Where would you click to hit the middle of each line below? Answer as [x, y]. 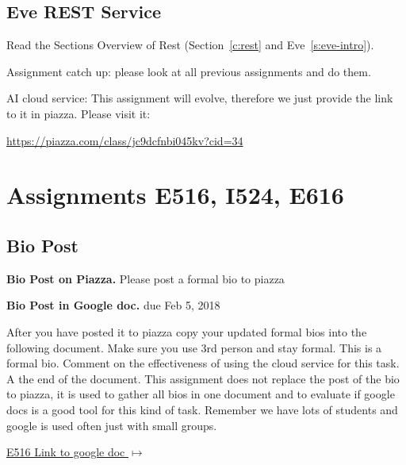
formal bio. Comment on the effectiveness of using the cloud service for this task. [203, 363]
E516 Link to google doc [66, 452]
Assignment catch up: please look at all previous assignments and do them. [189, 71]
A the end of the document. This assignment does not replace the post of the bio [203, 378]
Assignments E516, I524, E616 [175, 195]
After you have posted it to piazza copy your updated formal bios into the [187, 331]
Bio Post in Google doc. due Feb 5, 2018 [113, 305]
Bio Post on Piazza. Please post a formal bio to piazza [146, 278]
